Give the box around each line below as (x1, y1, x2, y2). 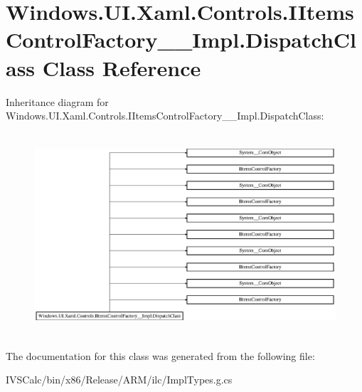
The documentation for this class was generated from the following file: (6, 348, 315, 363)
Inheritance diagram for (6, 94, 109, 109)
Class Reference (42, 53, 201, 82)
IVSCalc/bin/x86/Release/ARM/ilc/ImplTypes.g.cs (6, 372, 233, 387)
